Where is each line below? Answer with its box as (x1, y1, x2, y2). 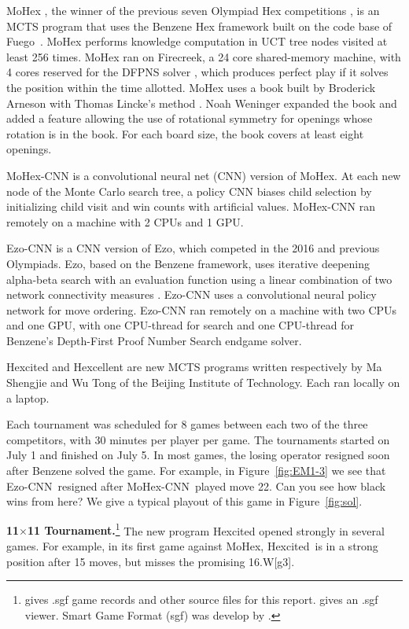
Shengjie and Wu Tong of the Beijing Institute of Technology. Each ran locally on (6, 374, 400, 391)
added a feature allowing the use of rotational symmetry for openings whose (6, 110, 373, 127)
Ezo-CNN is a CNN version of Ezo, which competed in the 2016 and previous (6, 240, 380, 256)
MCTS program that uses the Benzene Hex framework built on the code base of (6, 17, 392, 34)
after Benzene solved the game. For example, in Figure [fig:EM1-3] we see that (6, 462, 386, 479)
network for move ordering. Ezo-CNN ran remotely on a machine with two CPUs (6, 301, 397, 318)
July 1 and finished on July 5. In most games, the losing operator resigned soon (6, 447, 390, 463)
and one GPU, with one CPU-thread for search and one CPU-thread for (6, 317, 354, 333)
